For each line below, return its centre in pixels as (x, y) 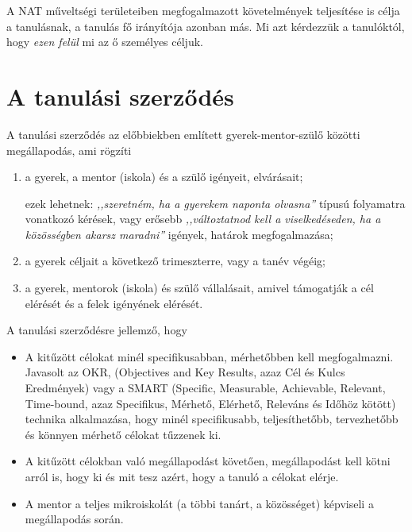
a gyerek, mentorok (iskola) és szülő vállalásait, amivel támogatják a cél (199, 288)
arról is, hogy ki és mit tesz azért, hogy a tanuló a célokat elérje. (182, 476)
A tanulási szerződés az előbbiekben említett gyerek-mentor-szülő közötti (183, 134)
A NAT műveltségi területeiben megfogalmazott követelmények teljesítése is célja (203, 10)
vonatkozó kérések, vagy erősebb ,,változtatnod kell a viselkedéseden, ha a (203, 219)
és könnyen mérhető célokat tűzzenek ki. (123, 434)
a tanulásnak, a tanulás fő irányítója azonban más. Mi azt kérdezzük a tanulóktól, (206, 26)
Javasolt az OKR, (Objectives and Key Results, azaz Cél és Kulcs (185, 372)
